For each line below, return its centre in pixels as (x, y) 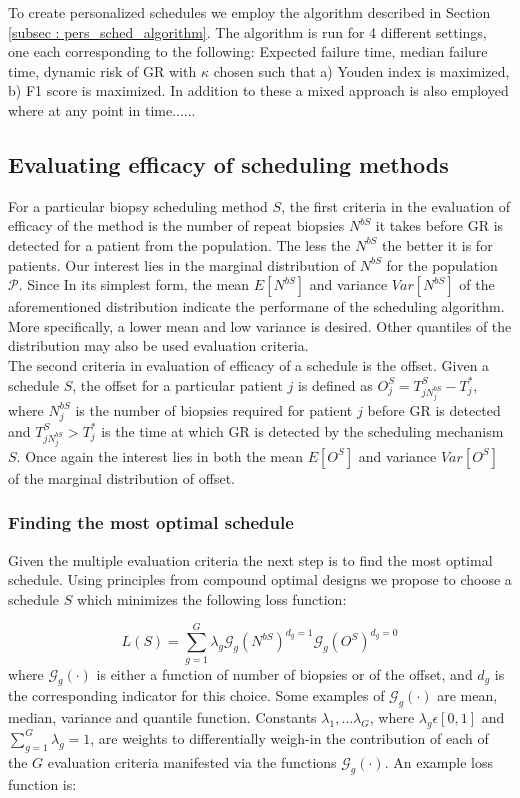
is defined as (335, 384)
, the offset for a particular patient (177, 384)
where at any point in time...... (102, 109)
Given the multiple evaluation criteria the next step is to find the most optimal (250, 559)
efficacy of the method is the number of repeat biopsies (176, 225)
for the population (442, 264)
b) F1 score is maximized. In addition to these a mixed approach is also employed (258, 90)
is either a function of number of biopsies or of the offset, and (284, 673)
